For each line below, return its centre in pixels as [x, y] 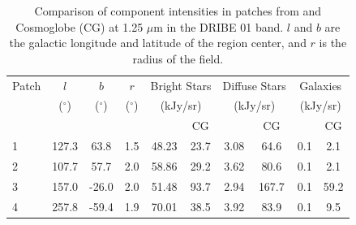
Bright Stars [181, 85]
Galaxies [321, 85]
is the [333, 43]
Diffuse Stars [254, 85]
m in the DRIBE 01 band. [219, 26]
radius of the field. [178, 58]
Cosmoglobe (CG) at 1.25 [79, 26]
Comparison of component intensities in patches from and [178, 11]
